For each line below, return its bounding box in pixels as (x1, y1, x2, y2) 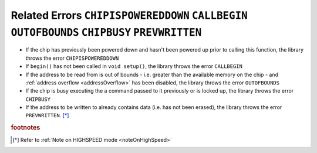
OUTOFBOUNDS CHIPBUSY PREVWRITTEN (11, 26, 202, 39)
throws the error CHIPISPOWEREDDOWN (25, 55, 119, 62)
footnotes (11, 124, 41, 132)
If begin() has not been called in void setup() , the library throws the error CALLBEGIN (25, 63, 243, 70)
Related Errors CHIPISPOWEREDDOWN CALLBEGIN (11, 9, 248, 22)
